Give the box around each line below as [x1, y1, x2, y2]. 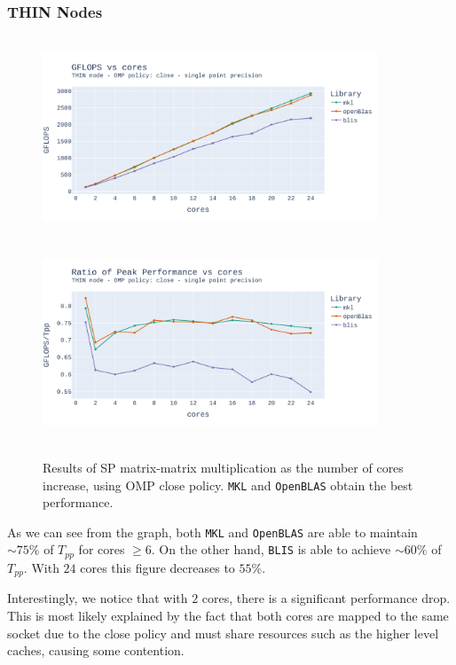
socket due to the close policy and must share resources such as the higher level [7, 623, 439, 642]
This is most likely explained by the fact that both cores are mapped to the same [7, 606, 449, 624]
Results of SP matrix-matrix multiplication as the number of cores [43, 458, 404, 476]
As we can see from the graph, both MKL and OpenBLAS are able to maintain [7, 522, 418, 541]
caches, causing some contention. [7, 641, 185, 660]
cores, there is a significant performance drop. [201, 589, 451, 607]
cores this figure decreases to [80, 558, 235, 576]
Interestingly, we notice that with [7, 589, 188, 607]
